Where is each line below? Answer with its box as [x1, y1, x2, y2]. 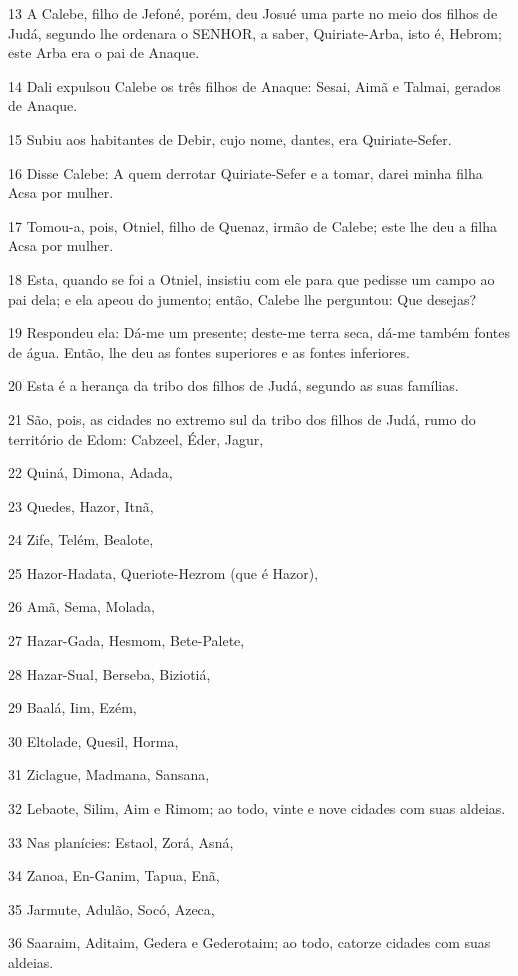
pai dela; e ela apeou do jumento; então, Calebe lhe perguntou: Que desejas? [8, 288, 477, 309]
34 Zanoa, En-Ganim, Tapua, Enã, [8, 865, 220, 886]
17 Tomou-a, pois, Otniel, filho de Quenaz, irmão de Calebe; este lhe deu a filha [8, 215, 498, 236]
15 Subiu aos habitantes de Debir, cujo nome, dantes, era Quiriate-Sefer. [8, 128, 452, 149]
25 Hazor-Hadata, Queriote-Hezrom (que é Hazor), [8, 562, 319, 583]
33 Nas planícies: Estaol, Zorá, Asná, [8, 831, 234, 852]
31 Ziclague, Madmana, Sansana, [8, 764, 210, 785]
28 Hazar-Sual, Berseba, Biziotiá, [8, 663, 211, 684]
